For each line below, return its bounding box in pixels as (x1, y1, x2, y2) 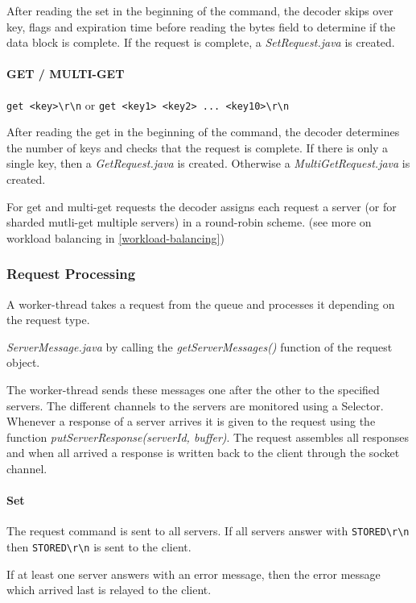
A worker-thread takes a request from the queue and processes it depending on (6, 295, 395, 312)
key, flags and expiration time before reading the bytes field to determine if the (6, 18, 396, 35)
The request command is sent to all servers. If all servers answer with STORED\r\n (6, 522, 410, 539)
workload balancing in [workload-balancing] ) (6, 229, 224, 246)
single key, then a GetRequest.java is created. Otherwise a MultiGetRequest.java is (6, 155, 410, 172)
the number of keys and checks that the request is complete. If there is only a (6, 139, 389, 156)
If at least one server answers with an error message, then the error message (6, 565, 381, 582)
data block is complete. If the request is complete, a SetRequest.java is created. (6, 34, 395, 51)
